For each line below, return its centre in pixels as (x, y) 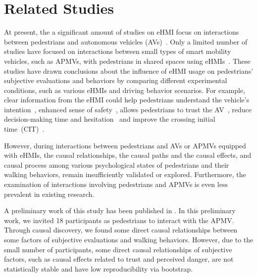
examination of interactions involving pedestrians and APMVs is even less (116, 184)
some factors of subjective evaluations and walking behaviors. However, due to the (129, 239)
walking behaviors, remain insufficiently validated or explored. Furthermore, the (125, 174)
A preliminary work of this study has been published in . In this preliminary (120, 210)
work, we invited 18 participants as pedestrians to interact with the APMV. (119, 220)
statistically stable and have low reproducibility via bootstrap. (99, 268)
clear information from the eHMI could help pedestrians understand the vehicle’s (127, 100)
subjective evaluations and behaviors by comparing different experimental (116, 80)
